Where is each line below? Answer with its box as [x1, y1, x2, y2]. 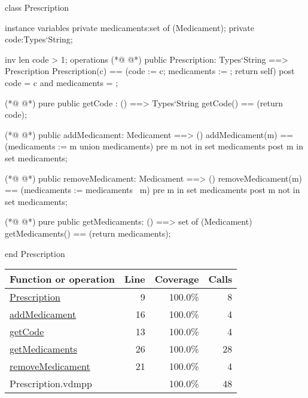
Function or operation [10, 272, 115, 286]
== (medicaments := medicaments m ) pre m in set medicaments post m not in [5, 183, 300, 196]
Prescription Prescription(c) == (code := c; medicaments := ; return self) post [5, 65, 295, 77]
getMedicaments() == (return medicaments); [5, 226, 171, 239]
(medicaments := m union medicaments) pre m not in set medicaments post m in [5, 140, 303, 152]
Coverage [154, 272, 199, 286]
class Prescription [5, 1, 69, 13]
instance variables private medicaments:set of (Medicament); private [5, 21, 254, 33]
